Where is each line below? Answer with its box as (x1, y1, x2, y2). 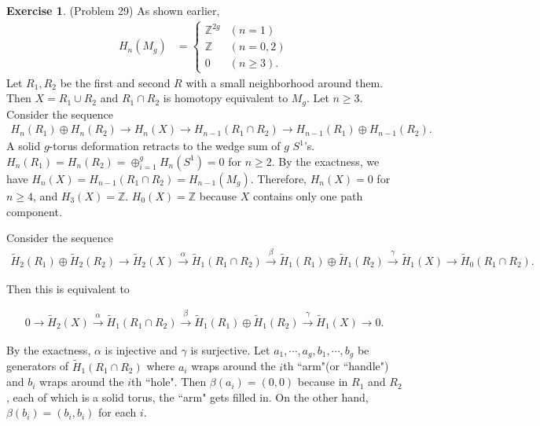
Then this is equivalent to (6, 280, 130, 296)
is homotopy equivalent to (163, 90, 288, 106)
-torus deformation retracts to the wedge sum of (49, 138, 281, 154)
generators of (6, 358, 69, 374)
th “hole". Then (131, 373, 207, 390)
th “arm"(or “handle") (283, 358, 389, 374)
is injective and (105, 342, 178, 358)
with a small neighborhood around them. (186, 74, 384, 90)
